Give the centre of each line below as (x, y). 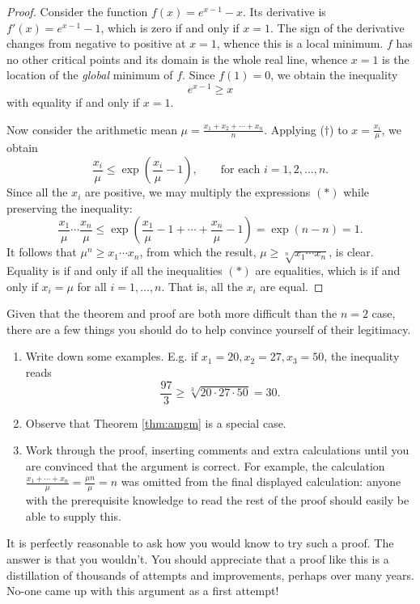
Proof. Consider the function (77, 11)
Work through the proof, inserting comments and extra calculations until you (217, 450)
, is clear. (351, 252)
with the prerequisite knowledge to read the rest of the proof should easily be (217, 500)
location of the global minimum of (90, 75)
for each (240, 170)
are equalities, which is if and (328, 270)
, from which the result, (198, 252)
